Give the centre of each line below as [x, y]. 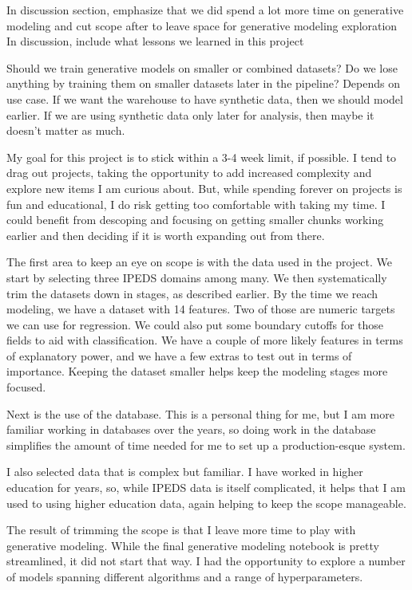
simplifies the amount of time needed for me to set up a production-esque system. [206, 444]
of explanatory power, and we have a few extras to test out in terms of [179, 355]
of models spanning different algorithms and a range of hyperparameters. [185, 576]
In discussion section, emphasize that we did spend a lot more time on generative [205, 10]
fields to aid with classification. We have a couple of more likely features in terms [205, 340]
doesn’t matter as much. [66, 130]
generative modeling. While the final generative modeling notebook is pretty [193, 545]
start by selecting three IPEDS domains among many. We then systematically [197, 277]
